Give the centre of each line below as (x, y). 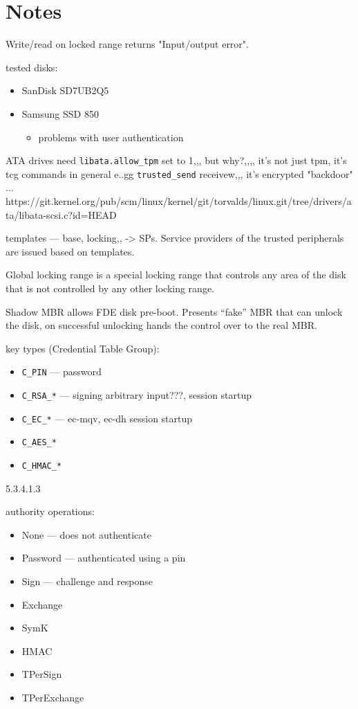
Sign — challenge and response (87, 581)
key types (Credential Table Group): (83, 348)
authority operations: (50, 511)
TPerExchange (53, 697)
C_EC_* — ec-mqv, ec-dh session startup (107, 418)
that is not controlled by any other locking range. (110, 288)
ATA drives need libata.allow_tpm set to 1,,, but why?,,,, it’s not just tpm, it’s (176, 160)
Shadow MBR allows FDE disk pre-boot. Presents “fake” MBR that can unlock (174, 311)
